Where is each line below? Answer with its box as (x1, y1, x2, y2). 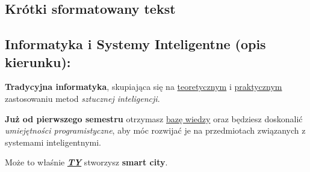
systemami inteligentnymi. (5, 135, 101, 148)
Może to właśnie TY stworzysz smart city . (5, 156, 168, 168)
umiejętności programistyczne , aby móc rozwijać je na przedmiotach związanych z (5, 124, 306, 137)
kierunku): (5, 52, 71, 71)
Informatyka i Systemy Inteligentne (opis (5, 35, 266, 53)
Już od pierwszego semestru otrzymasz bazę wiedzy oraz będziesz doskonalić (5, 112, 303, 125)
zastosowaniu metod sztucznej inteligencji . (5, 92, 160, 104)
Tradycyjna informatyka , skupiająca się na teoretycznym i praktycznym (5, 80, 282, 93)
